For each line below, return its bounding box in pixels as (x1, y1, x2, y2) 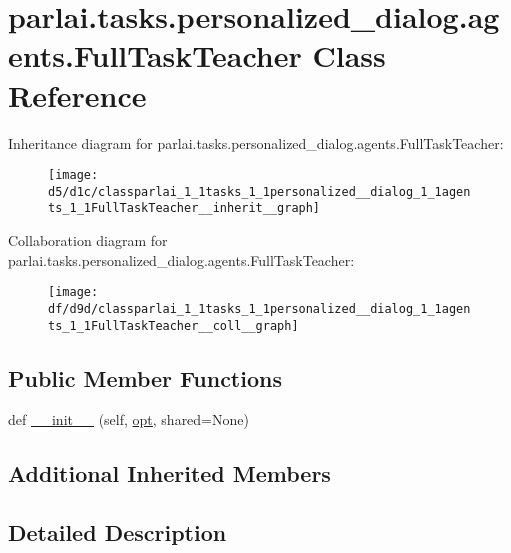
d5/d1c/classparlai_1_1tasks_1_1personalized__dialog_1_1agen (48, 184, 471, 199)
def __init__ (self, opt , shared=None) (8, 409, 249, 430)
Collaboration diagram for (8, 230, 168, 251)
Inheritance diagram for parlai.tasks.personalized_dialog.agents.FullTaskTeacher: (8, 132, 504, 153)
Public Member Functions (8, 362, 282, 393)
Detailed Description (8, 517, 227, 548)
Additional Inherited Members (8, 458, 331, 489)
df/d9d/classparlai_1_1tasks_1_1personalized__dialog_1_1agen (48, 301, 471, 316)
